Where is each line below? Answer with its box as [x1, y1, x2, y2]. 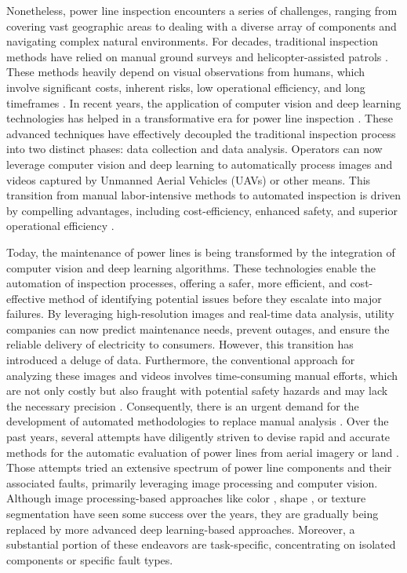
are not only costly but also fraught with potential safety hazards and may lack [6, 382, 388, 399]
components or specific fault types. [6, 551, 173, 568]
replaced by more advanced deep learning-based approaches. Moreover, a [6, 520, 355, 537]
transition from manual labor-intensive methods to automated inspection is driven [6, 187, 402, 203]
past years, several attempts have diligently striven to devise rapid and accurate [6, 429, 391, 445]
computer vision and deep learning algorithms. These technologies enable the [6, 259, 376, 276]
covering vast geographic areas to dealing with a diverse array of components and [6, 17, 397, 34]
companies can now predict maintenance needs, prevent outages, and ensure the [6, 320, 390, 337]
